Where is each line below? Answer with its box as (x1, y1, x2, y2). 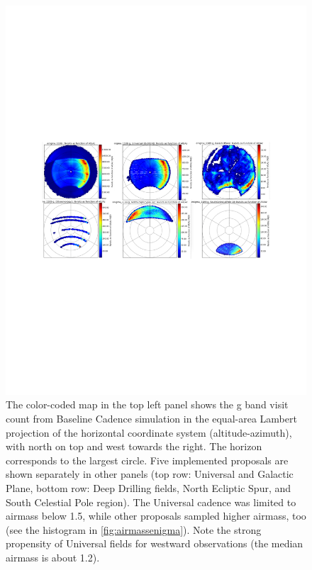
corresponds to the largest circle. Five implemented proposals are (6, 452, 289, 467)
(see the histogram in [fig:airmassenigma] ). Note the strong (6, 522, 262, 537)
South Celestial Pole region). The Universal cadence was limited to (6, 494, 296, 509)
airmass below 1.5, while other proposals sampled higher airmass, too (6, 508, 306, 523)
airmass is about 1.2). (6, 550, 100, 565)
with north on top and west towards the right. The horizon (6, 439, 262, 454)
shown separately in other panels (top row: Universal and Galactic (6, 466, 294, 481)
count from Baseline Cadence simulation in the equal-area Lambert (6, 411, 297, 426)
